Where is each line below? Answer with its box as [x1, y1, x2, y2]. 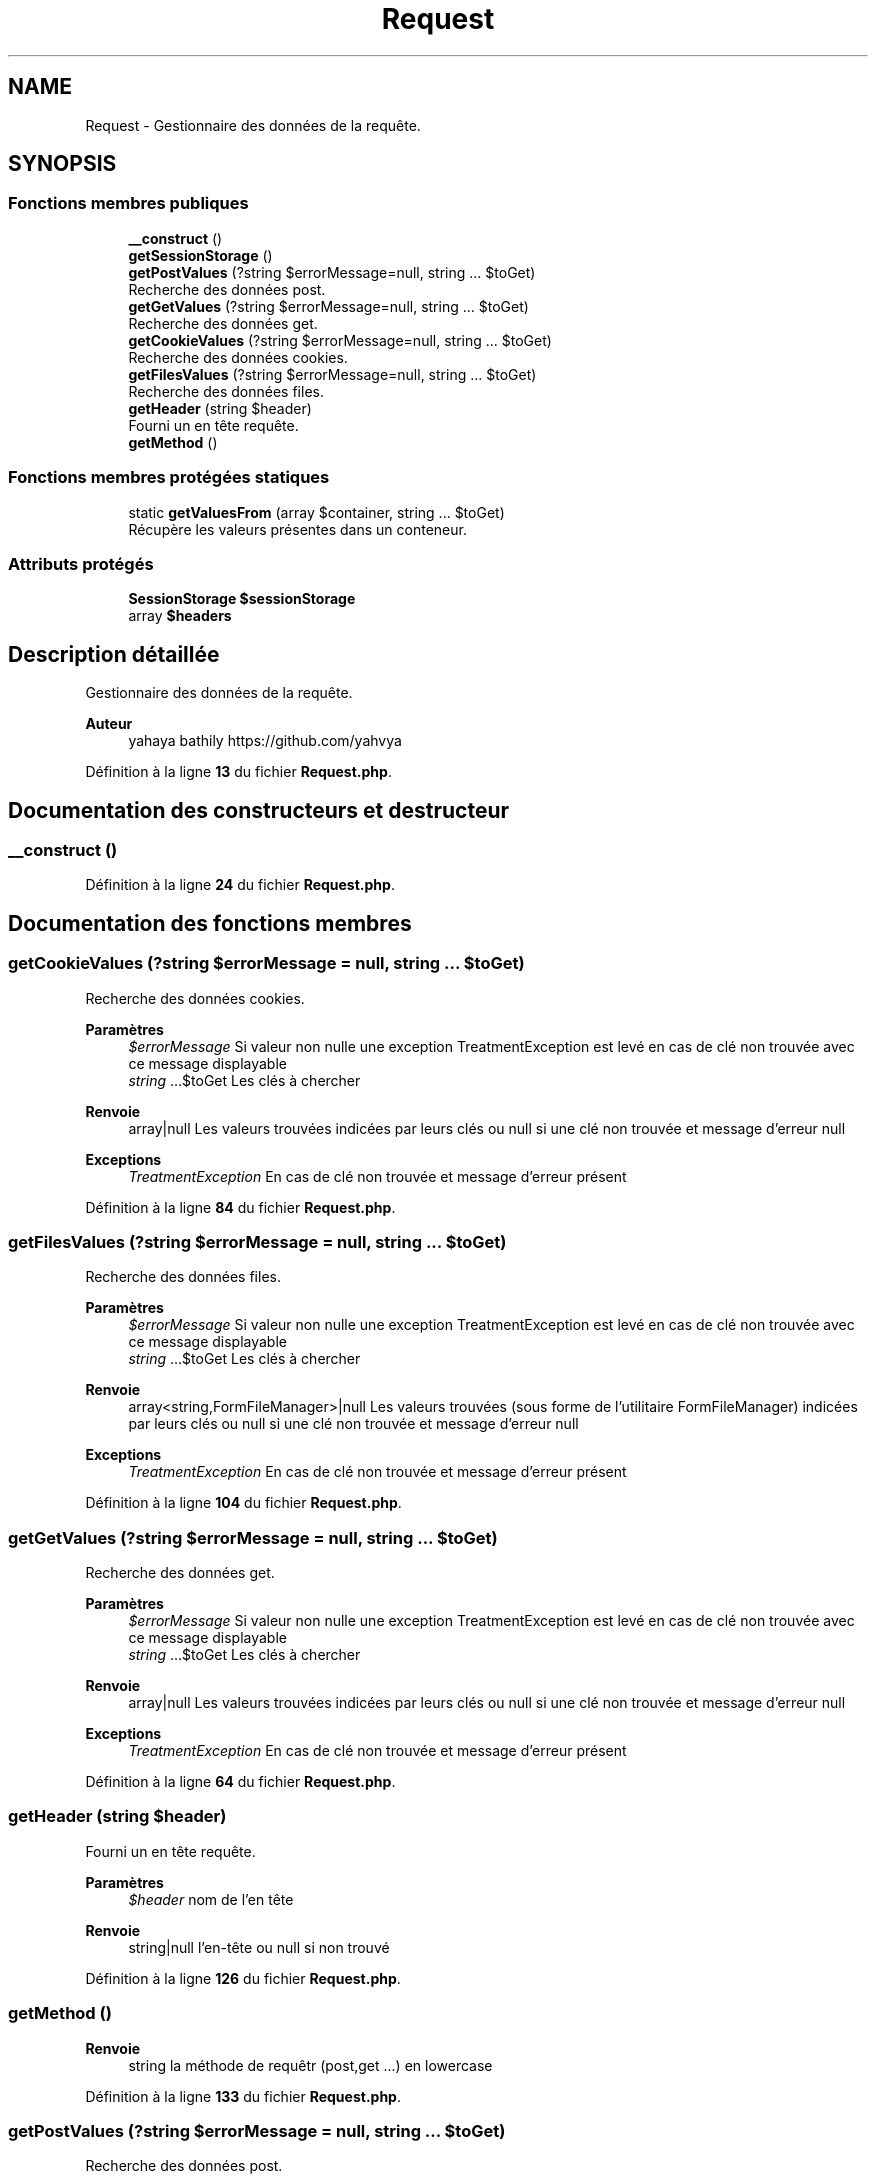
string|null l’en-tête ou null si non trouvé [128, 1938, 390, 1956]
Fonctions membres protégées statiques [8, 467, 330, 488]
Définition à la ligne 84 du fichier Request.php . [85, 1198, 396, 1216]
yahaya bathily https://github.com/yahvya [128, 732, 402, 750]
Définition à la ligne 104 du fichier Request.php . [85, 1494, 402, 1512]
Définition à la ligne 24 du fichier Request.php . [85, 876, 395, 894]
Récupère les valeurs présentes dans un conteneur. [128, 520, 467, 538]
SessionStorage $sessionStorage [128, 590, 356, 608]
